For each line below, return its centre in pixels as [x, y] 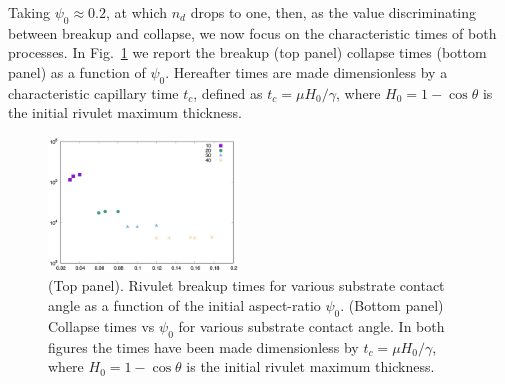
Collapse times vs [101, 325]
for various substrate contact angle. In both [311, 325]
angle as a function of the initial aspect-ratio [184, 305]
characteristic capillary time [93, 92]
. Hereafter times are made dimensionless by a [306, 71]
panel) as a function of [77, 71]
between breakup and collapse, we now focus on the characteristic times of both [252, 32]
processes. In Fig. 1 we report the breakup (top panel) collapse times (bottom [247, 52]
